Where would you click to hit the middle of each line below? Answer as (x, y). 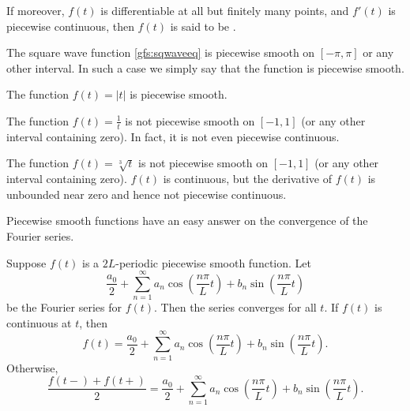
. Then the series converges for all (235, 307)
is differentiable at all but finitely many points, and (225, 10)
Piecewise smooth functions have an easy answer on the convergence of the (187, 220)
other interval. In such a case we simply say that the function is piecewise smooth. (205, 67)
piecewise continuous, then (70, 26)
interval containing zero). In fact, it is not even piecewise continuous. (173, 136)
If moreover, (36, 10)
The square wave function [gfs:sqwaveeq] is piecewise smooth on (161, 52)
